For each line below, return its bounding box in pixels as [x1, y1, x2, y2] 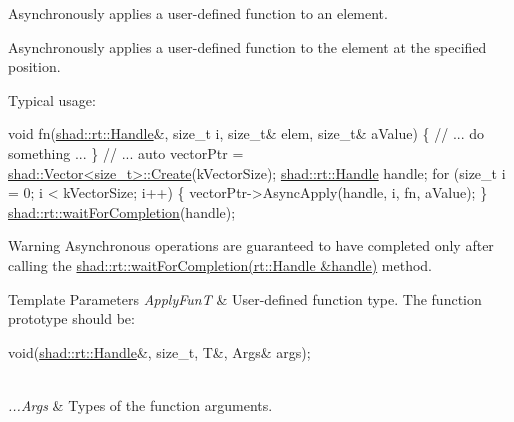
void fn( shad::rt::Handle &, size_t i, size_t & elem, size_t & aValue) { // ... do [8, 123, 485, 144]
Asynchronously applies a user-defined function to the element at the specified [8, 36, 487, 57]
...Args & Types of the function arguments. [8, 394, 273, 415]
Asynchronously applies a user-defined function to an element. [8, 3, 388, 23]
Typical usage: [8, 89, 96, 110]
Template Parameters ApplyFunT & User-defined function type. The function [8, 288, 482, 309]
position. [8, 56, 61, 77]
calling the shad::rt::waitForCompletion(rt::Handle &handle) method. [8, 254, 432, 275]
